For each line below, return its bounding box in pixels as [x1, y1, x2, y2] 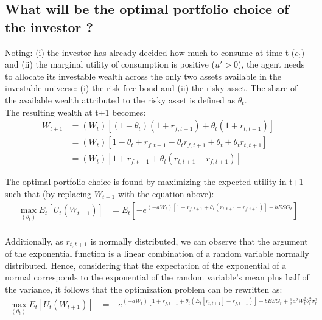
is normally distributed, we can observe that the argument [90, 234, 308, 247]
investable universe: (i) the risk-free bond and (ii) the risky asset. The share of [5, 82, 298, 94]
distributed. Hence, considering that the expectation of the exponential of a [5, 259, 287, 271]
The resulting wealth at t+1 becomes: [5, 105, 146, 118]
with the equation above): [117, 187, 214, 200]
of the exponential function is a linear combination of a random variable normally [5, 247, 310, 260]
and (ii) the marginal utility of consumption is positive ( [5, 58, 215, 71]
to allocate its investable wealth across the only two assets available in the [5, 69, 281, 82]
